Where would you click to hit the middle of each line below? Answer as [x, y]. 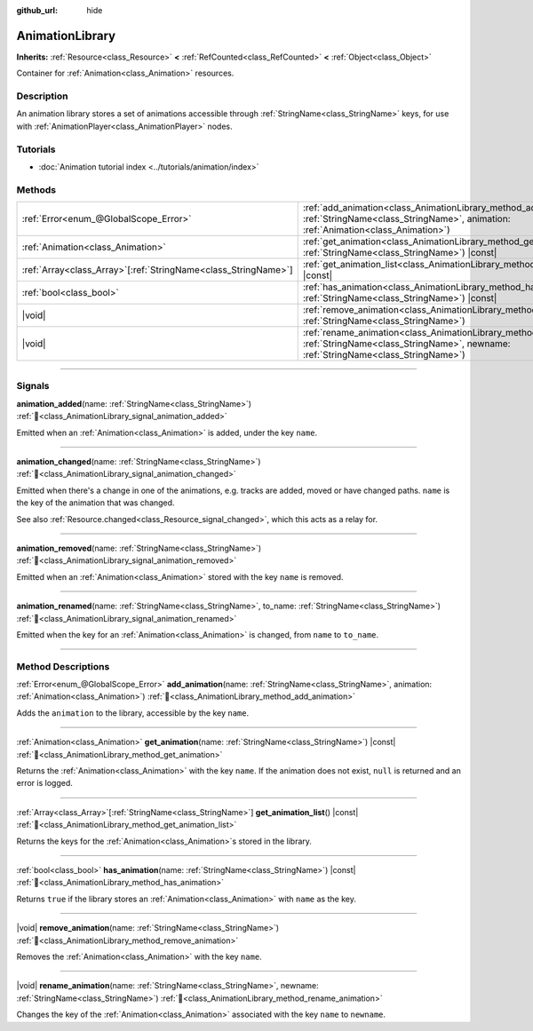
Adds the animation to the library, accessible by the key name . [132, 713]
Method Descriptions [63, 666]
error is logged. [44, 783]
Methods [36, 189]
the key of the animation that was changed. [95, 503]
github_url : [37, 10]
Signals [33, 386]
